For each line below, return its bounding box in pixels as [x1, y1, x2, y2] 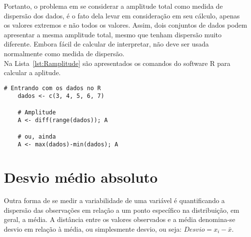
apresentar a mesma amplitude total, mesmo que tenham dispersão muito [4, 29, 222, 39]
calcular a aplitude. [4, 67, 61, 78]
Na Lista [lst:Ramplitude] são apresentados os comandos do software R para [4, 58, 231, 68]
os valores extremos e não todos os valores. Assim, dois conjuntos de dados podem [4, 20, 247, 30]
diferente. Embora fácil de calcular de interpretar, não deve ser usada [4, 39, 209, 49]
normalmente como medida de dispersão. [4, 48, 125, 58]
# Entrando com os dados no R [4, 84, 101, 92]
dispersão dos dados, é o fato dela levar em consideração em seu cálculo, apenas [4, 10, 240, 20]
